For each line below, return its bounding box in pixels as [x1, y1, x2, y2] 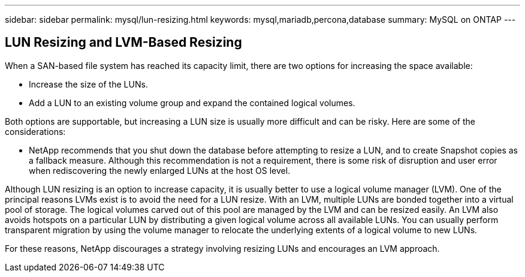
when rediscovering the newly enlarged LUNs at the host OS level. [29, 165, 291, 176]
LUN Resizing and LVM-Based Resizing [5, 35, 242, 50]
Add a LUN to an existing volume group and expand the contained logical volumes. [29, 97, 355, 108]
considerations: [5, 126, 66, 137]
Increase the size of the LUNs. [29, 79, 148, 89]
